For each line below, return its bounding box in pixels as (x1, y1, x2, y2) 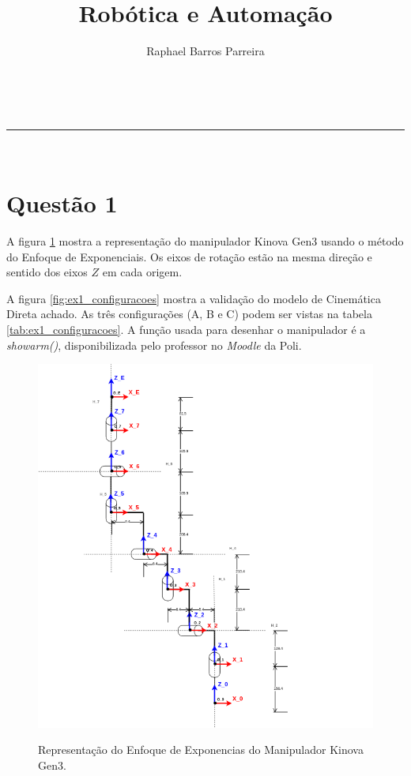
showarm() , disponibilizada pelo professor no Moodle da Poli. (6, 336, 302, 353)
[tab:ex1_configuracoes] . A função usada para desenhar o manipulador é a (6, 321, 366, 337)
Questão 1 (6, 187, 118, 219)
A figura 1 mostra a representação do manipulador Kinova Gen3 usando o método (6, 233, 404, 249)
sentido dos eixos (6, 264, 88, 280)
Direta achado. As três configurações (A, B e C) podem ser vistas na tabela (6, 306, 372, 322)
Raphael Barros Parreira (146, 43, 265, 59)
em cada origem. (102, 264, 183, 280)
